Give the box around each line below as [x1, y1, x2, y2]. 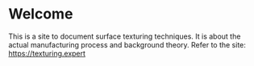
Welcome [8, 5, 73, 23]
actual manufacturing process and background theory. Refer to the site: [8, 39, 246, 49]
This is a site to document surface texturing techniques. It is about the [8, 31, 241, 41]
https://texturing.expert [8, 48, 86, 58]
